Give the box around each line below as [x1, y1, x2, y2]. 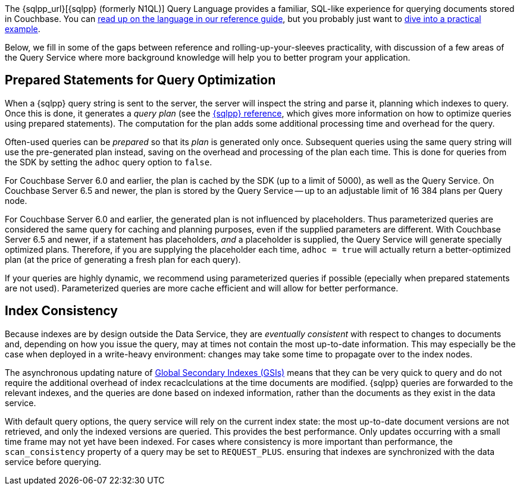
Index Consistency [5, 303, 118, 319]
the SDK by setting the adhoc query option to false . [5, 156, 212, 167]
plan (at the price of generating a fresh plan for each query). [5, 254, 241, 265]
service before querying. [5, 456, 102, 467]
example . [5, 24, 40, 34]
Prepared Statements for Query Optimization [5, 73, 276, 88]
